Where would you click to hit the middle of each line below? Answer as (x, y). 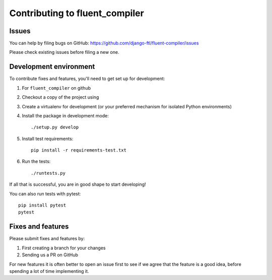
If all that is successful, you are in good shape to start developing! (78, 184)
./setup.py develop (55, 127)
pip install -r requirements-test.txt (79, 150)
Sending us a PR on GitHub (50, 255)
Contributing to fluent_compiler (77, 13)
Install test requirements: (48, 138)
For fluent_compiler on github (56, 88)
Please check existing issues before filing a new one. (64, 52)
